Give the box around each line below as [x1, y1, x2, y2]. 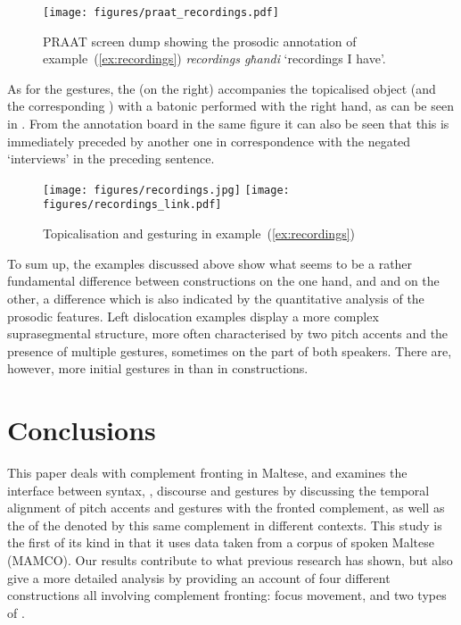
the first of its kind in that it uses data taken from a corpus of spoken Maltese [7, 533, 434, 552]
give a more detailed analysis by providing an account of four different [7, 568, 391, 587]
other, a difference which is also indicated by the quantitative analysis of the [7, 288, 424, 307]
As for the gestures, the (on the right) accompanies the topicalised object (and [7, 79, 436, 97]
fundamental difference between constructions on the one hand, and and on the [7, 271, 440, 290]
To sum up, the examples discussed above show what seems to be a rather [7, 254, 413, 272]
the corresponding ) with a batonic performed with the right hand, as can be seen [7, 96, 454, 115]
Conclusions [7, 412, 156, 448]
